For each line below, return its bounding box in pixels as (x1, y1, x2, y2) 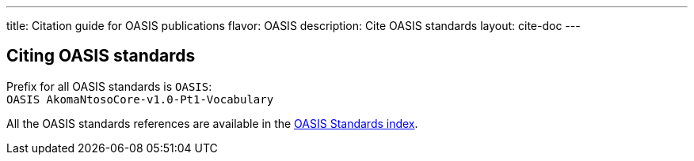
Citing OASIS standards (6, 46, 196, 66)
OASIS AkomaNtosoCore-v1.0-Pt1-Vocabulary (6, 92, 274, 106)
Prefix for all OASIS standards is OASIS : (6, 79, 212, 93)
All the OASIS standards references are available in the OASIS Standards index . (6, 116, 418, 130)
